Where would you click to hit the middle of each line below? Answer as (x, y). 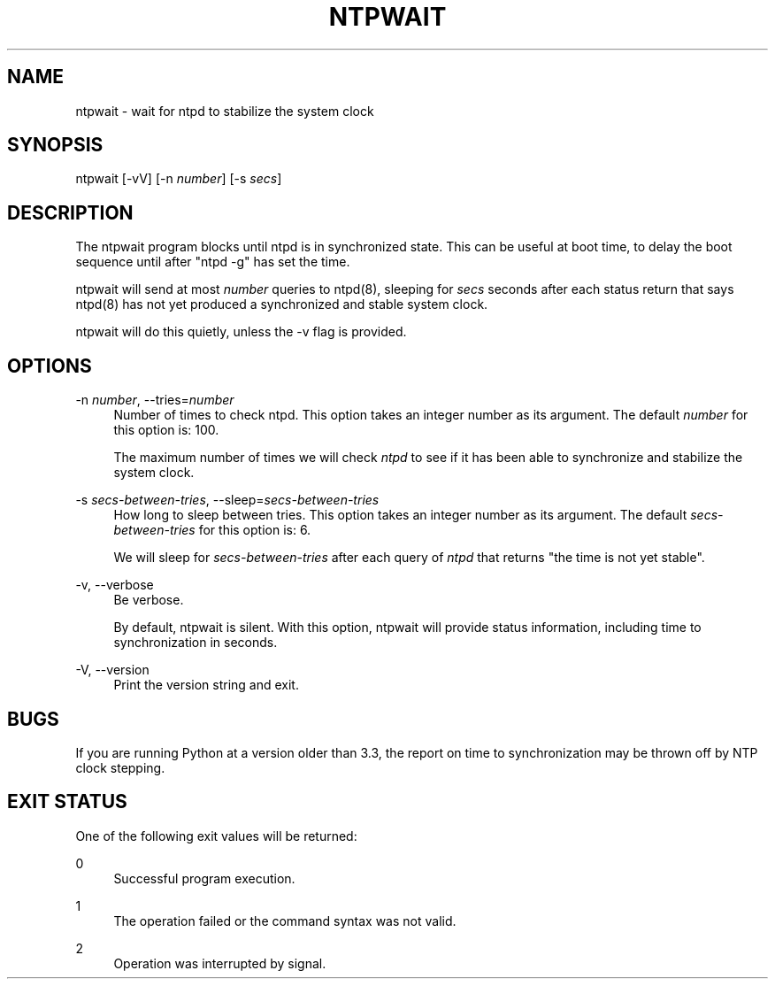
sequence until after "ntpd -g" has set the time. (213, 262)
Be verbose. (149, 600)
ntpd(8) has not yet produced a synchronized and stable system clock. (282, 304)
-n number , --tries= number (155, 400)
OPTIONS (50, 366)
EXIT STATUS (67, 802)
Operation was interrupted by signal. (220, 963)
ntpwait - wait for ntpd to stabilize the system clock (225, 111)
